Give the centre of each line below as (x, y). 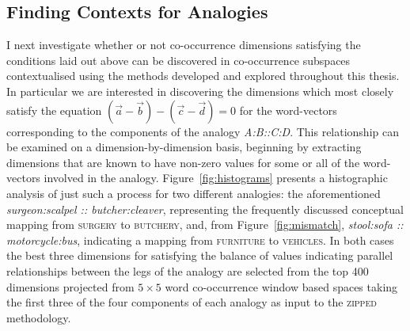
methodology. (39, 317)
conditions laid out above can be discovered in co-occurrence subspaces (178, 60)
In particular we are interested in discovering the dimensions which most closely (200, 91)
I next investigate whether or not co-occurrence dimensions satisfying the (184, 45)
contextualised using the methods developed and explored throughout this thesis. (203, 76)
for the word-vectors (288, 110)
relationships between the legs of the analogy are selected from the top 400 (188, 270)
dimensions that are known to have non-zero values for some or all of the (183, 162)
